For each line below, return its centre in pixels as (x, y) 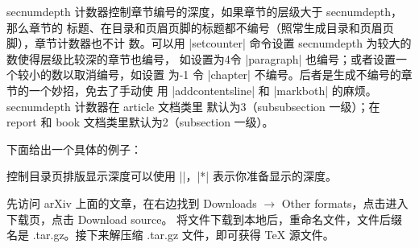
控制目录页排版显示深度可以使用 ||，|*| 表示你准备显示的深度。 (172, 176)
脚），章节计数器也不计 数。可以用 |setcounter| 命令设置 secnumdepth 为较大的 (209, 43)
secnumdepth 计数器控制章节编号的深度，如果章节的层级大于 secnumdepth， (204, 11)
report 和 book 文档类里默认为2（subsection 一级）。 (140, 122)
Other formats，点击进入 (345, 203)
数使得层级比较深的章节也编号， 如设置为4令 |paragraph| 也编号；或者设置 (201, 58)
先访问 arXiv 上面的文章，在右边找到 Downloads (132, 203)
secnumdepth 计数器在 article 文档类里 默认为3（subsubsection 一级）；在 (193, 106)
